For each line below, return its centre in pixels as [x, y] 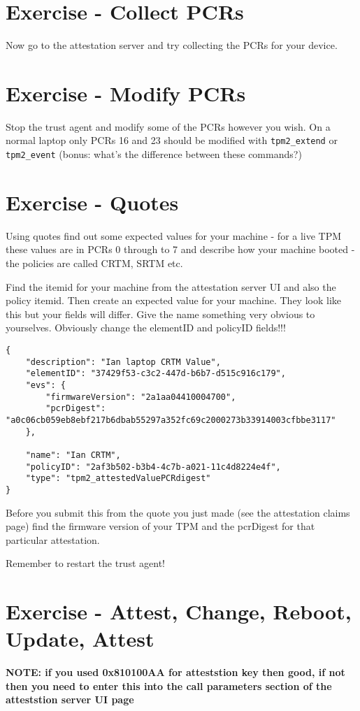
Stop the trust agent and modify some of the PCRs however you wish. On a [168, 126]
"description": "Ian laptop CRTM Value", [123, 362]
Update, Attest [80, 639]
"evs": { [45, 385]
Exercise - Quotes [92, 202]
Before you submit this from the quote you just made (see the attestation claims [178, 512]
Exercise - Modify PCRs [126, 93]
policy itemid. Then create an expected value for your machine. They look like [173, 300]
